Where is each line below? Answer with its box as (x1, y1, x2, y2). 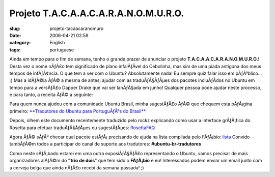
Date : (9, 32, 21, 38)
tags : (9, 46, 21, 53)
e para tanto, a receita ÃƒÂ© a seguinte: (9, 92, 93, 98)
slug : (9, 25, 20, 32)
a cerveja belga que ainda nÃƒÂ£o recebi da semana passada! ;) (9, 164, 144, 170)
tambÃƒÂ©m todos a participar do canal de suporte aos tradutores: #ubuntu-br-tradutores (9, 141, 201, 147)
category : (9, 40, 31, 46)
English (49, 40, 65, 46)
